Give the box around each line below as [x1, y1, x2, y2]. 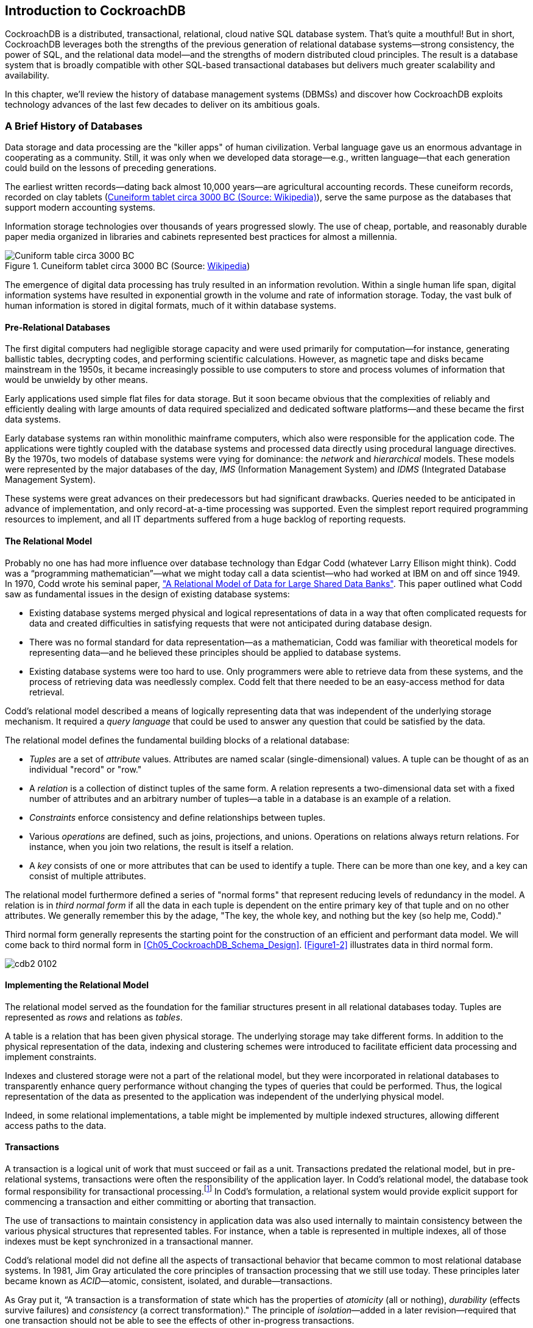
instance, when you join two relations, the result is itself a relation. [29, 841, 294, 852]
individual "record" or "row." [29, 764, 142, 775]
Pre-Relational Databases [5, 321, 110, 332]
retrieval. [29, 686, 65, 697]
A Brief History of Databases [5, 119, 143, 132]
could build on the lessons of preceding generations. [5, 163, 217, 174]
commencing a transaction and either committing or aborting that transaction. [5, 1196, 317, 1207]
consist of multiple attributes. [29, 870, 146, 881]
